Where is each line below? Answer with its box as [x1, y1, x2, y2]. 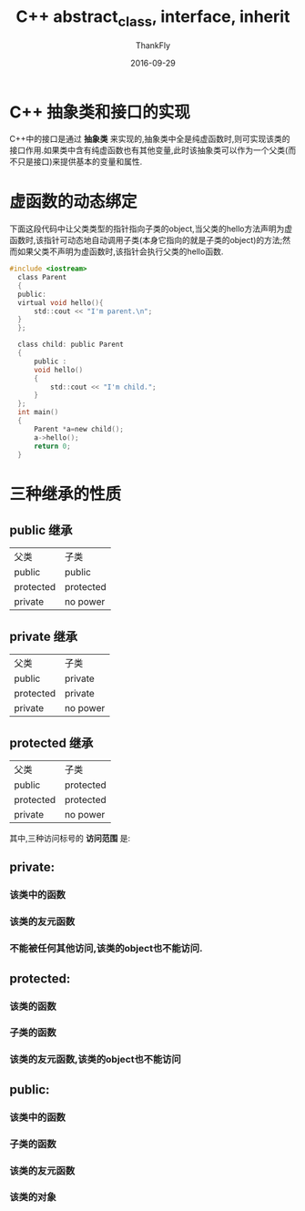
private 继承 [9, 628, 78, 644]
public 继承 [9, 523, 73, 538]
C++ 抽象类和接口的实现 [9, 102, 191, 122]
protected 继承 [9, 735, 94, 750]
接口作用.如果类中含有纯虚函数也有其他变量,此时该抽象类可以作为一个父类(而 [9, 145, 297, 156]
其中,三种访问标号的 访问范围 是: [9, 833, 130, 844]
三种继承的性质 [9, 483, 122, 504]
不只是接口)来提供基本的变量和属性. [9, 157, 143, 168]
